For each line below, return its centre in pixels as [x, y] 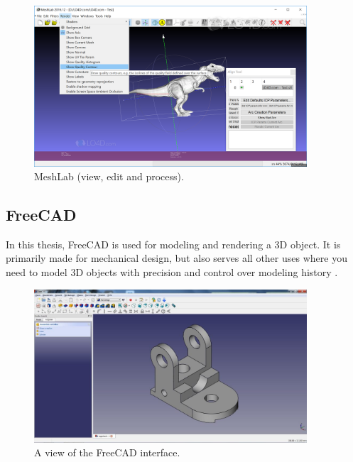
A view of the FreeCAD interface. [107, 452]
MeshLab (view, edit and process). [109, 176]
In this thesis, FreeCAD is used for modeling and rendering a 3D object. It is [173, 244]
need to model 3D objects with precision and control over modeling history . [172, 272]
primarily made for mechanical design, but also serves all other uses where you [176, 258]
